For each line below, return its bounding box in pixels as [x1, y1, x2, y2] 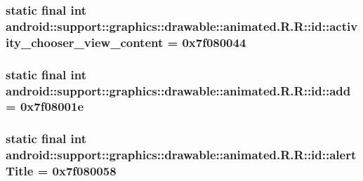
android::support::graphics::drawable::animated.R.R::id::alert [6, 146, 357, 163]
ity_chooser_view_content [6, 33, 164, 51]
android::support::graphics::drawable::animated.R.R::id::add [6, 81, 351, 99]
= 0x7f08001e [6, 98, 84, 115]
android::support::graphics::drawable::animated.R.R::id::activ [6, 17, 358, 34]
